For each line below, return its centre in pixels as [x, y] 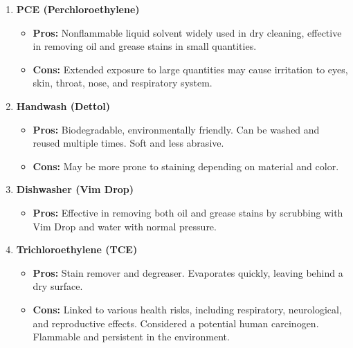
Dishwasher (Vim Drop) [75, 189]
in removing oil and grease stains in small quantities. [145, 46]
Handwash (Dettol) [63, 106]
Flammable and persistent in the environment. [131, 337]
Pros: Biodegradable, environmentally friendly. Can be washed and [176, 129]
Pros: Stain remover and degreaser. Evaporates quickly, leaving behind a [188, 272]
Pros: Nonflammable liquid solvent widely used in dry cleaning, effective [187, 32]
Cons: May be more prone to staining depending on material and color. [186, 166]
